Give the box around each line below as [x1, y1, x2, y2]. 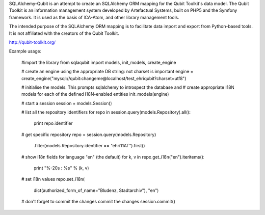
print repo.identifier [33, 120, 73, 126]
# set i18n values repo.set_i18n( [21, 176, 85, 182]
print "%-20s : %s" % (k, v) [33, 165, 89, 171]
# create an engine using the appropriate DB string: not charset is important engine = [21, 69, 194, 75]
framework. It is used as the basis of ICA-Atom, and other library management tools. [9, 14, 179, 20]
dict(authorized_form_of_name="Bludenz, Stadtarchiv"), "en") [33, 187, 159, 193]
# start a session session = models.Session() [21, 100, 112, 106]
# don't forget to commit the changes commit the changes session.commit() [21, 199, 176, 205]
